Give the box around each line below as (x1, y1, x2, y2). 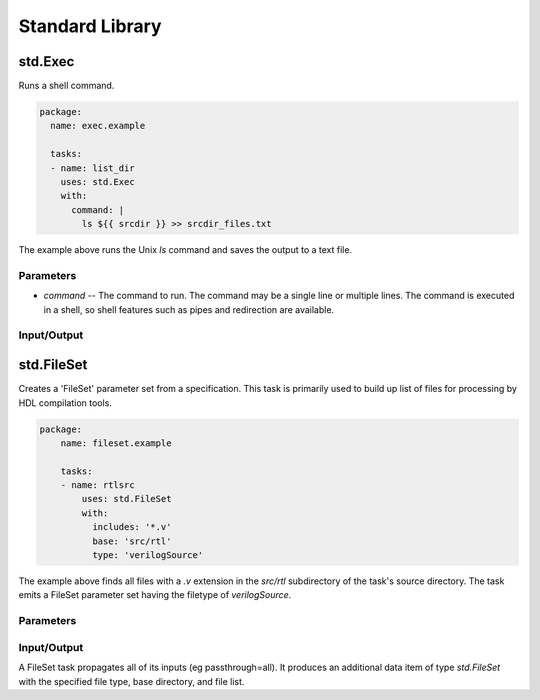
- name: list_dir (50, 162, 135, 174)
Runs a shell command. (18, 80, 115, 92)
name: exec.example (50, 120, 146, 132)
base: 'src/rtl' (91, 535, 172, 547)
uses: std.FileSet (81, 493, 172, 505)
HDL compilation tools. (18, 396, 112, 409)
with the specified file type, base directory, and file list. (18, 675, 245, 687)
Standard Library (18, 15, 162, 37)
